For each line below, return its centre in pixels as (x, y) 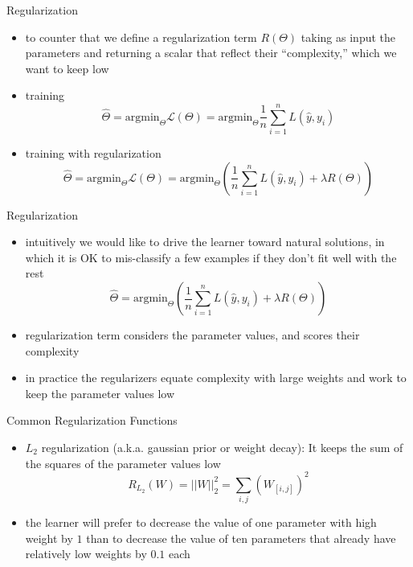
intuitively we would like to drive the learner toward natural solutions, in (205, 242)
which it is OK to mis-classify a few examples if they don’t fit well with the (211, 257)
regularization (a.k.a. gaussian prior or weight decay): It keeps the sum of (222, 448)
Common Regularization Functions (92, 420)
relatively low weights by (86, 554)
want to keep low (67, 68)
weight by (49, 538)
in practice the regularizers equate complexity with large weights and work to (216, 378)
